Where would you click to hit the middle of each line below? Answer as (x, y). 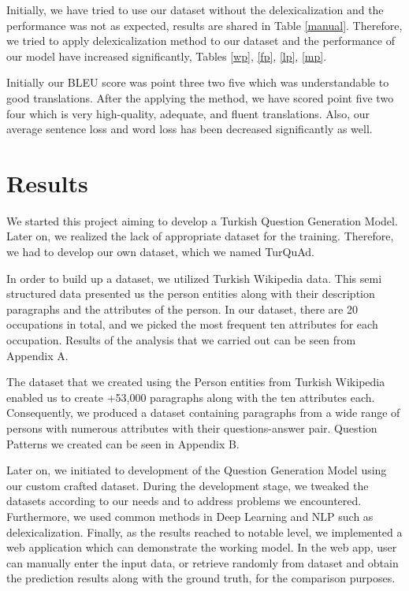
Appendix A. (37, 355)
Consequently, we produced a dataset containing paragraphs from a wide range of (203, 413)
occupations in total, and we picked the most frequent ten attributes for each (192, 324)
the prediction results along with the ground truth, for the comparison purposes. (201, 578)
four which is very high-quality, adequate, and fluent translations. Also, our (188, 113)
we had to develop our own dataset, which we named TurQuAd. (160, 252)
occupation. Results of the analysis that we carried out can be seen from (181, 340)
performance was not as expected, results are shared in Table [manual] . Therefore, (204, 25)
